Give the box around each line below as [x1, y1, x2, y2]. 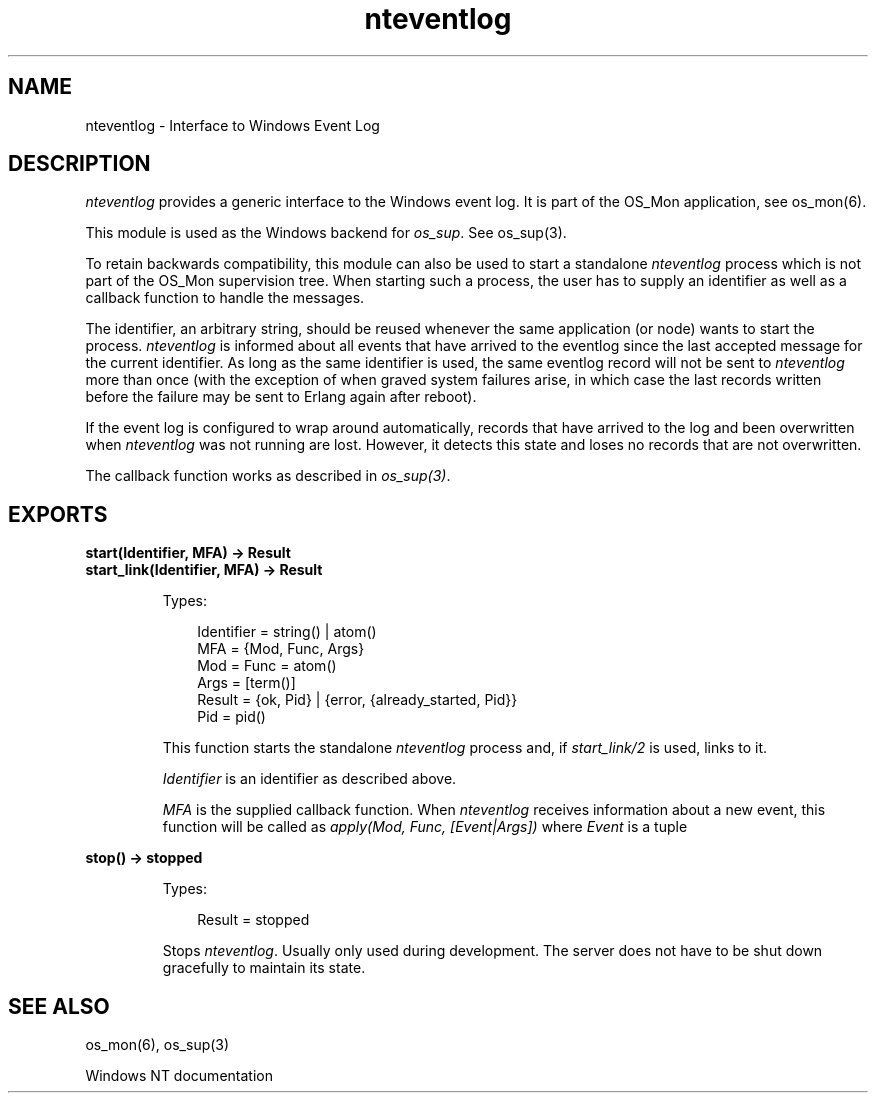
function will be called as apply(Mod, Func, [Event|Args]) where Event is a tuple [162, 818, 688, 836]
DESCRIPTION [8, 151, 151, 177]
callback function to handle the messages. [85, 289, 365, 307]
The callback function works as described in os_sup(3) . [85, 467, 451, 485]
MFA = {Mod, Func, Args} [197, 640, 365, 658]
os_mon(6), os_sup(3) [85, 1036, 230, 1054]
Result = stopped [197, 911, 310, 929]
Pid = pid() [197, 708, 266, 726]
